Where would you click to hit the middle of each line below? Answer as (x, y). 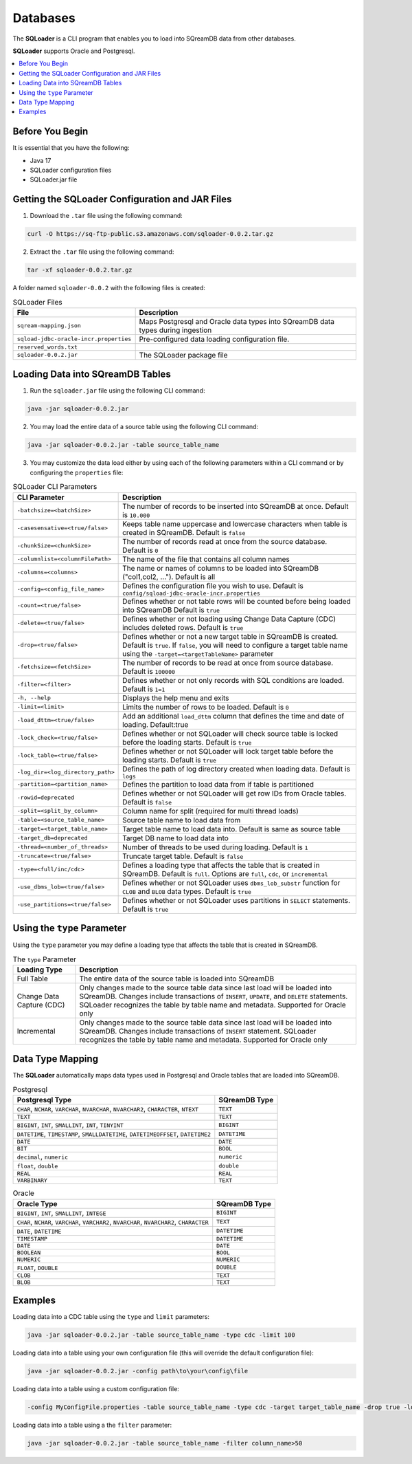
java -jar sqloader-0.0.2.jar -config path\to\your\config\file (138, 1371)
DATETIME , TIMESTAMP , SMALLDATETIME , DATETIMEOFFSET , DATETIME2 (114, 1134)
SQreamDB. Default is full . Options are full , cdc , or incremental (226, 873)
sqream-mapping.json (49, 326)
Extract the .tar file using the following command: (102, 252)
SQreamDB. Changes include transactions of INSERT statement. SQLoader (198, 1031)
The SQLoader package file (183, 355)
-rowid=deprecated (46, 798)
